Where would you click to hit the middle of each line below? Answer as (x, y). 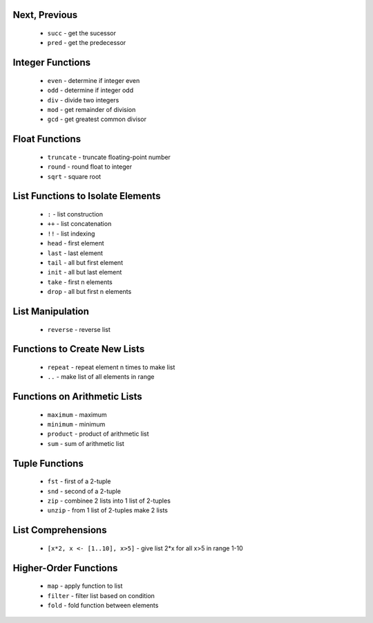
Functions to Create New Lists (79, 349)
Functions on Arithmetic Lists (77, 397)
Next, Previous (45, 15)
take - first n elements (80, 282)
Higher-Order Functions (65, 568)
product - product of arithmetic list (98, 434)
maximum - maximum (77, 414)
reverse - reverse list (79, 329)
